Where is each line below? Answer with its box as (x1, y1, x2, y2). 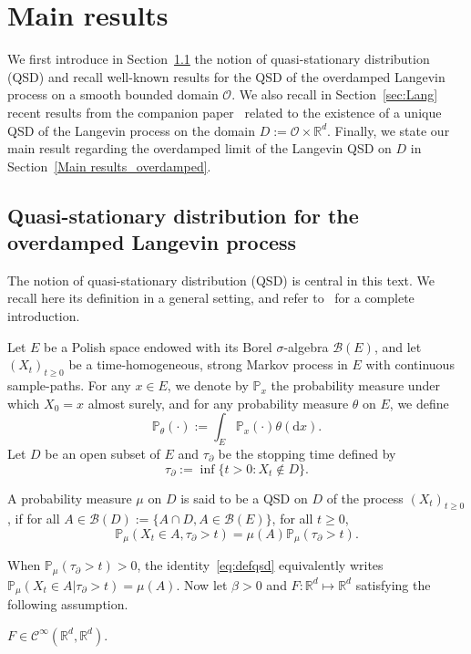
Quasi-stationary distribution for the (7, 201, 359, 229)
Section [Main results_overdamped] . (7, 156, 211, 175)
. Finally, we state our (327, 120, 450, 140)
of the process (326, 488, 404, 507)
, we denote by (167, 376, 249, 395)
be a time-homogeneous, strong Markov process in (68, 355, 348, 374)
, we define (389, 393, 449, 412)
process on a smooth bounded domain (7, 85, 219, 104)
